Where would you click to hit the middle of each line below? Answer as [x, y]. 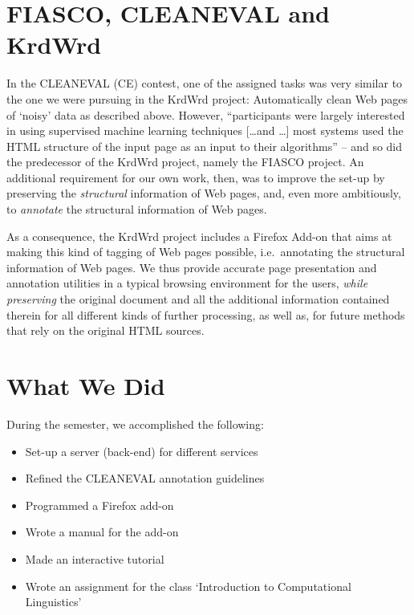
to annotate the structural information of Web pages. [137, 209]
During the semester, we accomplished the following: [135, 424]
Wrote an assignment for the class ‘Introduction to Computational [188, 586]
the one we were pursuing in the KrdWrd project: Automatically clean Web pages [207, 98]
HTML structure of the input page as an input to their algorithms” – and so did [205, 146]
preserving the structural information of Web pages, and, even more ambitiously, [204, 193]
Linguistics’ [53, 602]
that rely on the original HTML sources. [106, 330]
